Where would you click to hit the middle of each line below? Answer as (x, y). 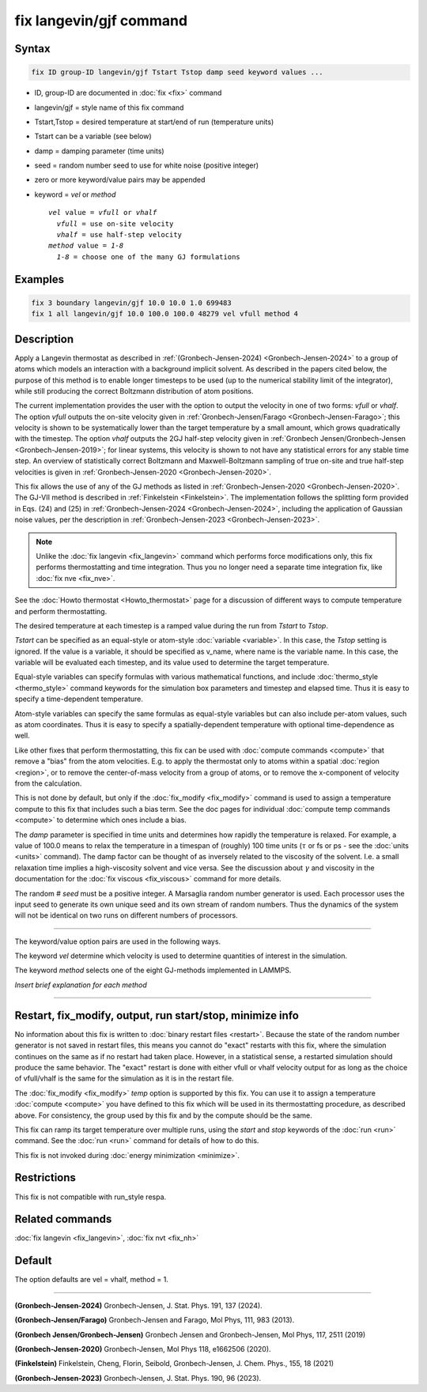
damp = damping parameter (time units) (100, 151)
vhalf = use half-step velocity (119, 235)
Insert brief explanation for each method (81, 985)
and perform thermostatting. (61, 611)
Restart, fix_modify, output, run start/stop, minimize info (157, 1015)
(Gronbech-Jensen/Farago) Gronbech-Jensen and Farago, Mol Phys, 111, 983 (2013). (155, 1320)
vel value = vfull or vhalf (103, 213)
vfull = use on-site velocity (115, 224)
